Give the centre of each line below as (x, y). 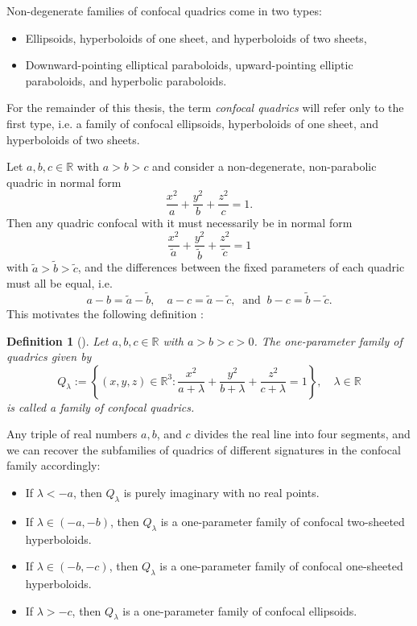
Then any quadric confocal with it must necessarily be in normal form (180, 223)
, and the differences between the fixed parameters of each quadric (241, 267)
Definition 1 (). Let (58, 340)
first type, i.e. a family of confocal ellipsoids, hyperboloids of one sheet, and (193, 123)
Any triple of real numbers (72, 434)
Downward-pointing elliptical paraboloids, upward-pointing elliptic (189, 65)
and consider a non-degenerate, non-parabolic (264, 166)
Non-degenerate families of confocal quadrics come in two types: (164, 10)
